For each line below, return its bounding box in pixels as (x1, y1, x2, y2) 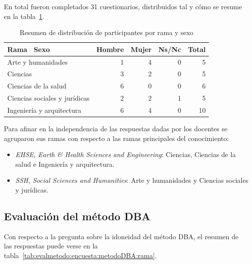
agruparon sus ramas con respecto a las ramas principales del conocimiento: (4, 133, 229, 143)
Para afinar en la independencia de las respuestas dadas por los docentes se (4, 123, 228, 134)
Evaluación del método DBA (4, 209, 151, 224)
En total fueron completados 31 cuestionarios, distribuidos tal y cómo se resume (4, 1, 242, 11)
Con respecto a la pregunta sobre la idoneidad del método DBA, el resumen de (4, 231, 238, 241)
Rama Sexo (7, 44, 50, 54)
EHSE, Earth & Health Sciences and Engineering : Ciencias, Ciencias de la (15, 149, 236, 159)
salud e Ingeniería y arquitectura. (15, 158, 115, 169)
